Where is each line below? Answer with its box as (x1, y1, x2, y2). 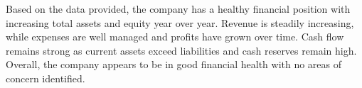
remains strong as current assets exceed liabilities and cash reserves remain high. (6, 43, 357, 57)
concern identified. (6, 70, 85, 85)
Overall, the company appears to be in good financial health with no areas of (6, 57, 342, 72)
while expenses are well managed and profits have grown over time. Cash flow (6, 29, 344, 44)
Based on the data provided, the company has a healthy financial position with (6, 1, 351, 16)
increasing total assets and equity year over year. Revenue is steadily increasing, (6, 15, 354, 30)
